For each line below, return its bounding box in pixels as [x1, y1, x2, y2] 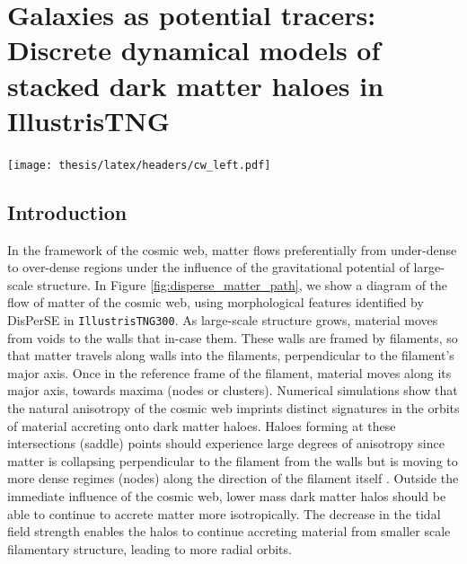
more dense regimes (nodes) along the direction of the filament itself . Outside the [7, 469, 459, 488]
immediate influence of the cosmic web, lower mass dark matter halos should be [7, 486, 446, 505]
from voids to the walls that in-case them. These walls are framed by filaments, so [7, 328, 458, 347]
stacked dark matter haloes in [7, 66, 384, 103]
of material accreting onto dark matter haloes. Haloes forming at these [7, 416, 396, 435]
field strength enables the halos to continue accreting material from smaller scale [7, 522, 451, 541]
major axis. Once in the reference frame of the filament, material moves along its [7, 363, 452, 382]
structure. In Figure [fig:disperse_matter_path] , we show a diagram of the [37, 275, 448, 294]
